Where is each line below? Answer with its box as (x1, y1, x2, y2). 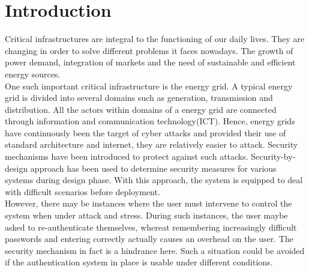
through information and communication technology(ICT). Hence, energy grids (5, 115, 295, 127)
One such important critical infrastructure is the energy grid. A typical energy (5, 79, 293, 92)
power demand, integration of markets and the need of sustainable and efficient (5, 56, 296, 68)
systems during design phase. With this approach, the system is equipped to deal (5, 174, 303, 186)
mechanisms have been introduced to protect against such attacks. (5, 150, 248, 163)
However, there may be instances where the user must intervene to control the (5, 197, 292, 210)
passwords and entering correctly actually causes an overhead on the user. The (5, 232, 293, 245)
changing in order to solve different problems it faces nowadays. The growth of (5, 44, 293, 56)
